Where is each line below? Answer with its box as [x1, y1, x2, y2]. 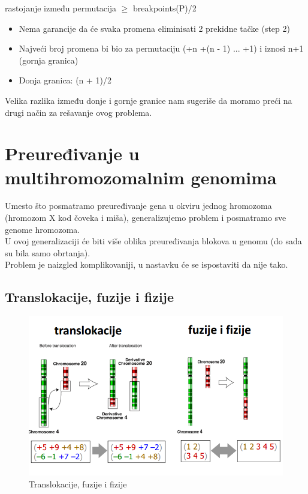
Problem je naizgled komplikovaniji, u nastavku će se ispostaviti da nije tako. [5, 258, 288, 271]
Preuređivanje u [5, 141, 140, 166]
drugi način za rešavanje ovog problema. [5, 106, 152, 118]
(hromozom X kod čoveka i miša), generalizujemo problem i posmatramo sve [5, 211, 286, 224]
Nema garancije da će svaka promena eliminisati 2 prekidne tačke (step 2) [19, 22, 290, 34]
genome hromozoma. [5, 223, 80, 235]
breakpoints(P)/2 [133, 2, 197, 14]
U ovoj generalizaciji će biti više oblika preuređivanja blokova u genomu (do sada [5, 235, 302, 247]
